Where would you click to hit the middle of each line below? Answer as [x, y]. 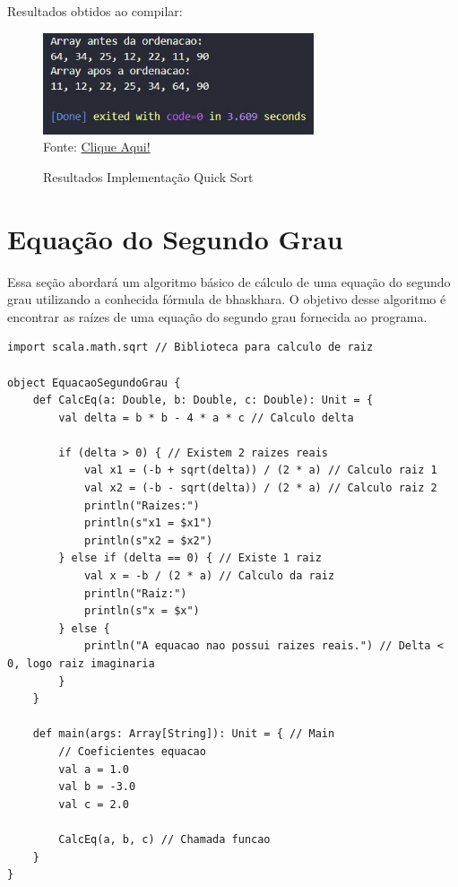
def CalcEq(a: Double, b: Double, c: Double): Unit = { [203, 400]
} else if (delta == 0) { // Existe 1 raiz [190, 558]
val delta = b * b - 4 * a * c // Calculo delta [206, 417]
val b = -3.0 [97, 787]
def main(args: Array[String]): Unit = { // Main [184, 734]
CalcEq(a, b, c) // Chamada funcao [164, 839]
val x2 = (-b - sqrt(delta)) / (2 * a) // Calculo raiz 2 [260, 488]
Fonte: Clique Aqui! [97, 147]
